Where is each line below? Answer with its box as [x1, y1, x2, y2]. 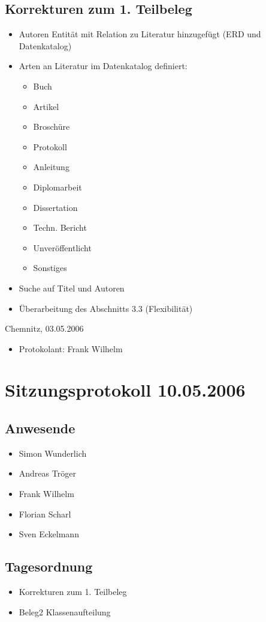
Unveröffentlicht [33, 241, 92, 254]
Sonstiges [33, 261, 67, 274]
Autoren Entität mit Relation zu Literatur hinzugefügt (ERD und [19, 28, 261, 40]
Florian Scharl [19, 507, 71, 520]
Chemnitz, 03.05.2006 [5, 322, 84, 335]
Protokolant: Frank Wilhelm [19, 342, 123, 355]
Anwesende [5, 419, 75, 438]
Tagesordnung [5, 557, 93, 576]
